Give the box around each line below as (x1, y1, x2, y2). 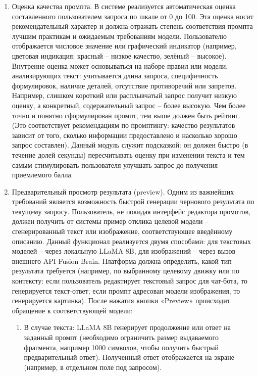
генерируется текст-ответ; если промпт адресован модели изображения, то (12, 285, 240, 296)
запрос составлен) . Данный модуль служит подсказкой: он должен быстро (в (12, 139, 248, 150)
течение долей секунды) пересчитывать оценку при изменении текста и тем (12, 149, 245, 160)
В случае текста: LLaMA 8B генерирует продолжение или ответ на (24, 322, 231, 333)
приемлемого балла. (12, 169, 73, 180)
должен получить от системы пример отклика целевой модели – (12, 216, 209, 226)
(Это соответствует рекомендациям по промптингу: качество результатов (12, 120, 235, 130)
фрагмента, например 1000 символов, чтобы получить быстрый (24, 342, 219, 352)
